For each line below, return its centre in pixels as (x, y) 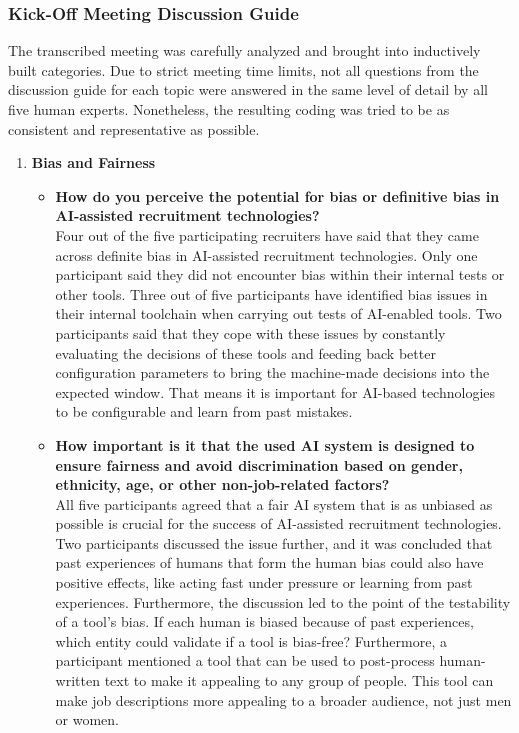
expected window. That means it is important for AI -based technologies (275, 391)
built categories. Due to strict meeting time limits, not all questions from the (243, 69)
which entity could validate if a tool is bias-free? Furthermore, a (251, 640)
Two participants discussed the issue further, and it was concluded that (274, 542)
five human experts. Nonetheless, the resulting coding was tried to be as (229, 109)
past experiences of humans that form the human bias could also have (269, 562)
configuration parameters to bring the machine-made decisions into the (272, 372)
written (77, 680)
